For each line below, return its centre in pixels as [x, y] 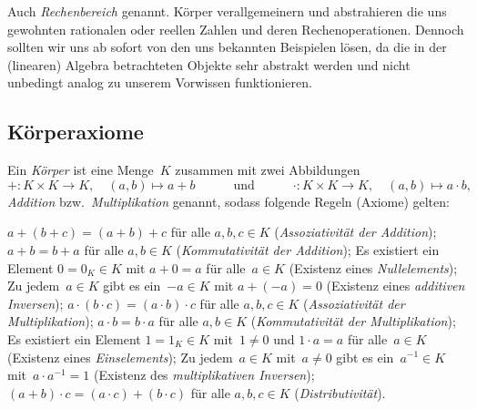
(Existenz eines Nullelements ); [373, 267]
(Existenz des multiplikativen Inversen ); [204, 375]
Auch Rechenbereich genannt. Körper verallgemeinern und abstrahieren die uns [227, 11]
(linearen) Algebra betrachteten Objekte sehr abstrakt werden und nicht [209, 64]
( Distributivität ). [340, 392]
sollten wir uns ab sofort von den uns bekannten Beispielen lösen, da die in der [227, 47]
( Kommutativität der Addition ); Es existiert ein [308, 249]
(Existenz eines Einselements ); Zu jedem [120, 357]
